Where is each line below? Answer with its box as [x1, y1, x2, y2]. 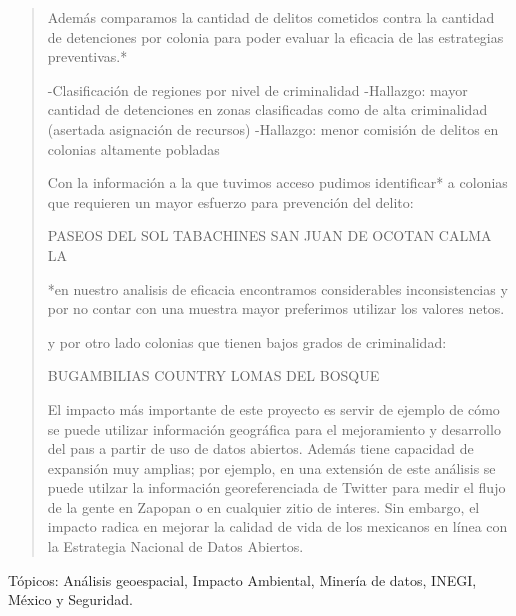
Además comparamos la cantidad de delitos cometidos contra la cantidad [47, 7, 495, 27]
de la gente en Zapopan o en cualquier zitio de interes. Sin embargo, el [47, 496, 480, 517]
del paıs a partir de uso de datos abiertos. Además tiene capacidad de [47, 438, 474, 459]
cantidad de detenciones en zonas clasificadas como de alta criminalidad [47, 99, 488, 120]
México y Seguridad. [8, 589, 133, 610]
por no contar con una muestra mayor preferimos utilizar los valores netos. [47, 298, 505, 319]
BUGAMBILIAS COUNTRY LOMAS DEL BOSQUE [47, 365, 380, 386]
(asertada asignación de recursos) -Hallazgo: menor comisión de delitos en [47, 118, 499, 139]
